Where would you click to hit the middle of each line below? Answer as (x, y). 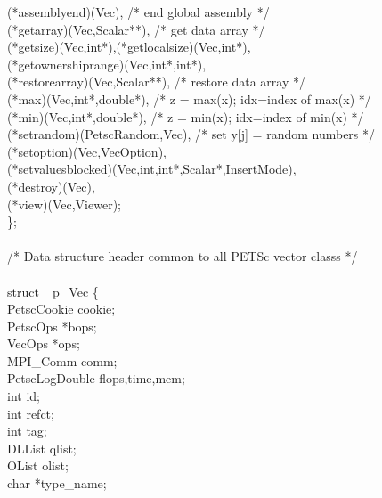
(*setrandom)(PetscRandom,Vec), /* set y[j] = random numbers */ (191, 134)
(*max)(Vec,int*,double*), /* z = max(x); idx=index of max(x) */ (189, 98)
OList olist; (38, 465)
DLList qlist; (42, 448)
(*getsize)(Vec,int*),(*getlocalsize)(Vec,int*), (129, 47)
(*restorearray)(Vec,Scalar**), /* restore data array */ (156, 82)
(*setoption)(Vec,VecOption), (87, 151)
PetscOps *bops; (52, 326)
